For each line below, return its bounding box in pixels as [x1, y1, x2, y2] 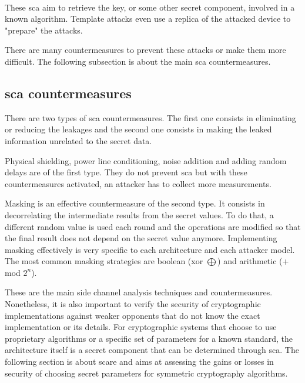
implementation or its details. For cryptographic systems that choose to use [5, 321, 277, 333]
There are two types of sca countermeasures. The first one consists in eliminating [5, 111, 296, 124]
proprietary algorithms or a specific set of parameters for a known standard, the [5, 332, 293, 344]
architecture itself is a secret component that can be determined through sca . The [5, 344, 299, 356]
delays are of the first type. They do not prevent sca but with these [5, 166, 247, 178]
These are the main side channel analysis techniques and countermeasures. [5, 286, 273, 298]
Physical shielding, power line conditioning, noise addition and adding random [5, 154, 287, 166]
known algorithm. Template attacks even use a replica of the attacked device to [5, 12, 291, 25]
